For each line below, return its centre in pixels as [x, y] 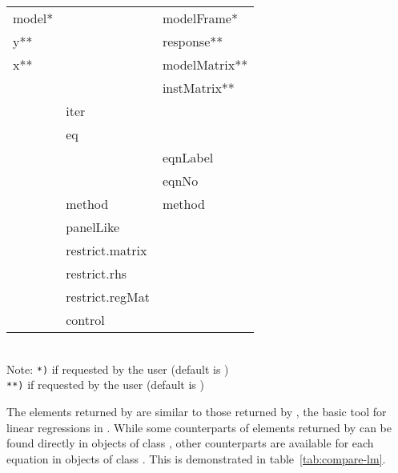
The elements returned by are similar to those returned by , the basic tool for [197, 411]
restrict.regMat [108, 297]
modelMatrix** [205, 64]
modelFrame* [200, 18]
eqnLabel [188, 157]
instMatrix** [198, 88]
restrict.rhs [96, 273]
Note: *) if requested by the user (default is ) [118, 369]
